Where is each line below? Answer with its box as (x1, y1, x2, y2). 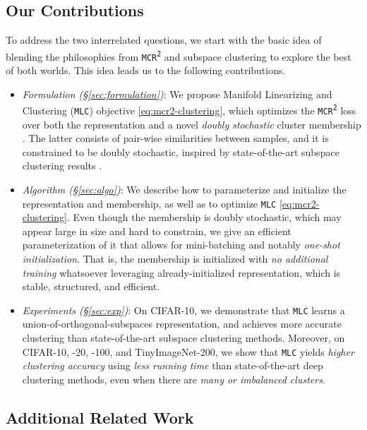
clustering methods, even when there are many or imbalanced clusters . (22, 371, 325, 386)
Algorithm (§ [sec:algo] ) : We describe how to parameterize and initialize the (22, 181, 347, 196)
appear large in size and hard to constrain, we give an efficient (22, 223, 291, 238)
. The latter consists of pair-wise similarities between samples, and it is (22, 131, 329, 145)
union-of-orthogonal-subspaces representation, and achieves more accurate (22, 316, 342, 331)
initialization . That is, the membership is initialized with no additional (22, 251, 328, 266)
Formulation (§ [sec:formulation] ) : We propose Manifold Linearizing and (22, 86, 332, 101)
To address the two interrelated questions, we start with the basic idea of (6, 32, 322, 47)
